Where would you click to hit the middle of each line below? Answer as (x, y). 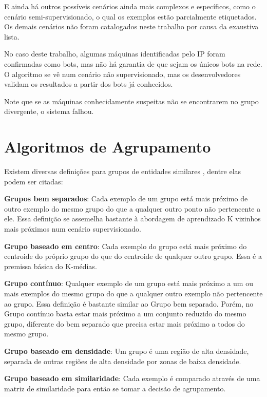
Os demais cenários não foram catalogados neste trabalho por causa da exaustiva (131, 26)
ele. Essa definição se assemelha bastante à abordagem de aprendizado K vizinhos (132, 219)
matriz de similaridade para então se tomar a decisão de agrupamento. (115, 388)
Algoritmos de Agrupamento (108, 147)
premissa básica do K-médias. (51, 266)
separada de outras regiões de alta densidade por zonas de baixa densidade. (123, 361)
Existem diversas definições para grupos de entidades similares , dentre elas (123, 171)
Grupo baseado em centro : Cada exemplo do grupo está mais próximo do (126, 246)
